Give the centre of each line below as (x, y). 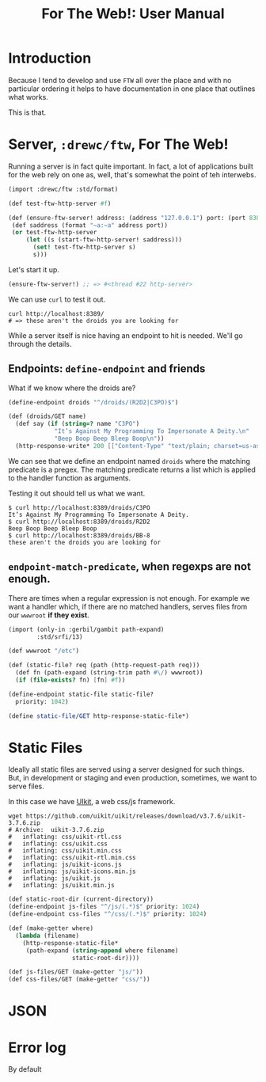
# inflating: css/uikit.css (58, 844)
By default (25, 1069)
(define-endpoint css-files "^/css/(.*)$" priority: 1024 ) (108, 914)
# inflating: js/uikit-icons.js (65, 865)
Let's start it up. (34, 269)
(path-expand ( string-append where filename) (102, 951)
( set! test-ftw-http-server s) (84, 247)
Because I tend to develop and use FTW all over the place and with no (120, 80)
